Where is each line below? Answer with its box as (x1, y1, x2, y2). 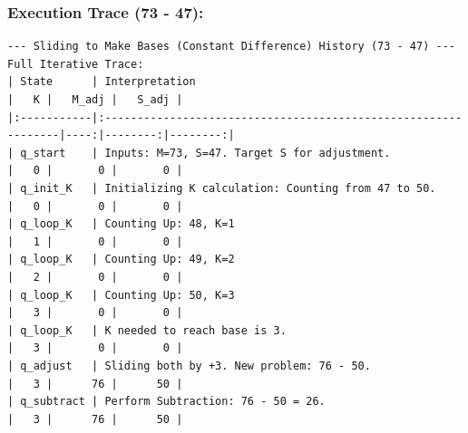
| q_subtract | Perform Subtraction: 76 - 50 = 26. (7, 395, 326, 409)
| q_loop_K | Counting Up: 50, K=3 (7, 288, 235, 302)
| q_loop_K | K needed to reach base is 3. (7, 323, 287, 337)
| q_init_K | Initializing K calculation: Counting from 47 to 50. (7, 181, 436, 195)
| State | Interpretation (7, 75, 196, 89)
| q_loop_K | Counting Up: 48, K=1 (7, 217, 235, 231)
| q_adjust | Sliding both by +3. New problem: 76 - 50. (7, 359, 371, 372)
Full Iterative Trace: (7, 57, 144, 71)
